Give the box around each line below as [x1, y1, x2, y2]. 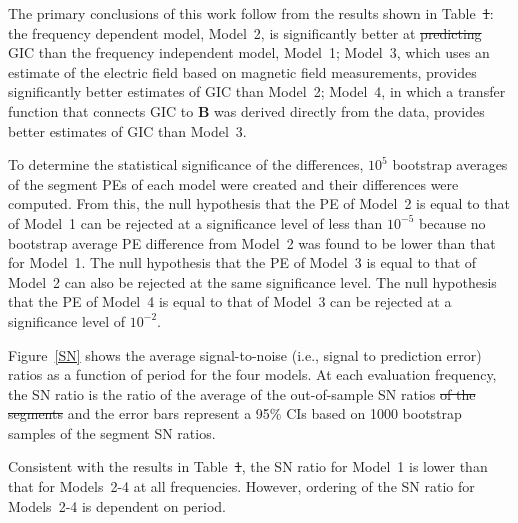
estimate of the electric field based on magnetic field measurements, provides [8, 61, 477, 82]
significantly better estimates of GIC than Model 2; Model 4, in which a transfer [8, 81, 506, 102]
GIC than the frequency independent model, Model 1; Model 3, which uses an [8, 42, 490, 63]
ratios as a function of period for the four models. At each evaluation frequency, [8, 364, 497, 385]
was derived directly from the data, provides [214, 100, 485, 121]
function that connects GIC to [8, 100, 194, 121]
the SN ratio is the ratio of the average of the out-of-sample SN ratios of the [8, 383, 476, 404]
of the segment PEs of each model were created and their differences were [8, 173, 459, 194]
